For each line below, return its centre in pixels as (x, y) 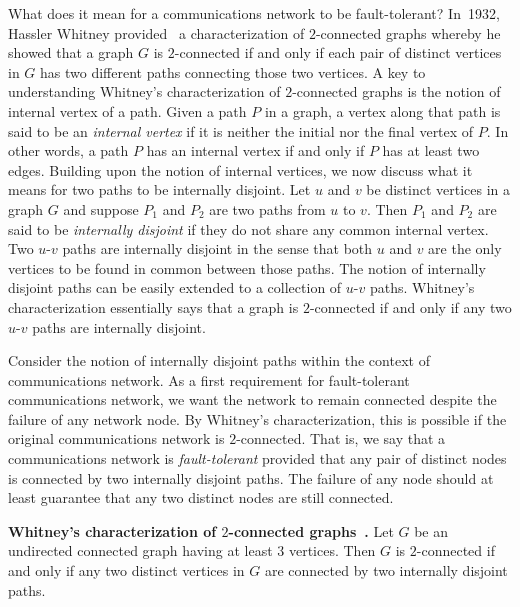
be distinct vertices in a (438, 189)
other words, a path (68, 150)
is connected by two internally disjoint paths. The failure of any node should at (251, 477)
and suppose (101, 208)
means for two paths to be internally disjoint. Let (159, 189)
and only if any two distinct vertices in (126, 570)
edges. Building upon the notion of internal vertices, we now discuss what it (240, 169)
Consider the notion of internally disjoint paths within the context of (219, 360)
